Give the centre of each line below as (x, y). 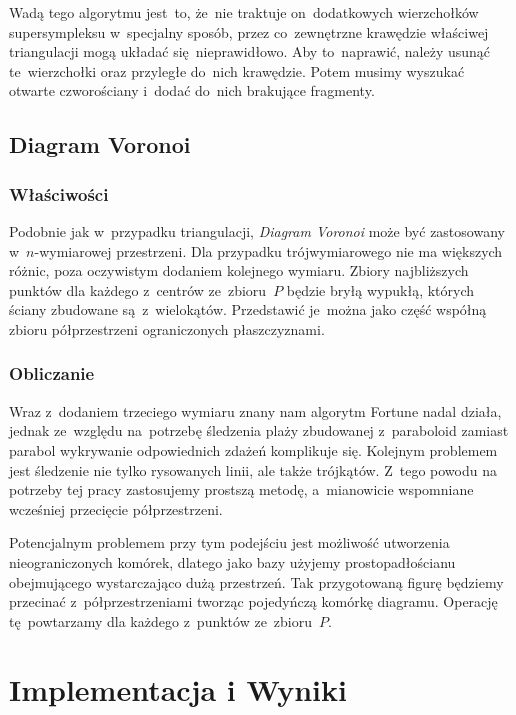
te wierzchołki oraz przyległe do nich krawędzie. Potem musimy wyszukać (237, 70)
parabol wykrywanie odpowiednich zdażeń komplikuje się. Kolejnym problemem (253, 449)
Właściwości (59, 193)
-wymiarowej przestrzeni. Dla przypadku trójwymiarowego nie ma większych (268, 250)
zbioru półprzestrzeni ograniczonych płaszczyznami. (167, 328)
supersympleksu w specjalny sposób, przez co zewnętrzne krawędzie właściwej (249, 31)
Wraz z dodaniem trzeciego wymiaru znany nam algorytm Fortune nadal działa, (255, 410)
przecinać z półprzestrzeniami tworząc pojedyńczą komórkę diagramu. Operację (253, 601)
